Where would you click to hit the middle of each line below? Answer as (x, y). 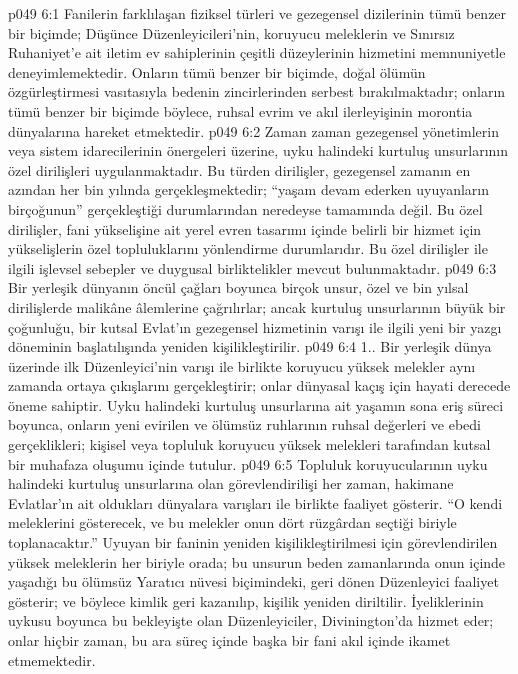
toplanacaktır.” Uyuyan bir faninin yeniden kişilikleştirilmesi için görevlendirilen (253, 542)
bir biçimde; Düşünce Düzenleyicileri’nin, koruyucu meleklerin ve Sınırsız (231, 32)
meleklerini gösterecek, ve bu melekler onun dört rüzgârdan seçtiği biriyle (232, 522)
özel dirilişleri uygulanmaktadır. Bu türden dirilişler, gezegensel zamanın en (239, 169)
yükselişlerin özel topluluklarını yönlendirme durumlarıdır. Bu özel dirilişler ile (248, 248)
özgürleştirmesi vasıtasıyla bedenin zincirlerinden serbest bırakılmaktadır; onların (257, 91)
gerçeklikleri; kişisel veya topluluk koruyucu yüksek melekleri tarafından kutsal (249, 444)
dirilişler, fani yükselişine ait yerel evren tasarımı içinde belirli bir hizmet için (245, 228)
